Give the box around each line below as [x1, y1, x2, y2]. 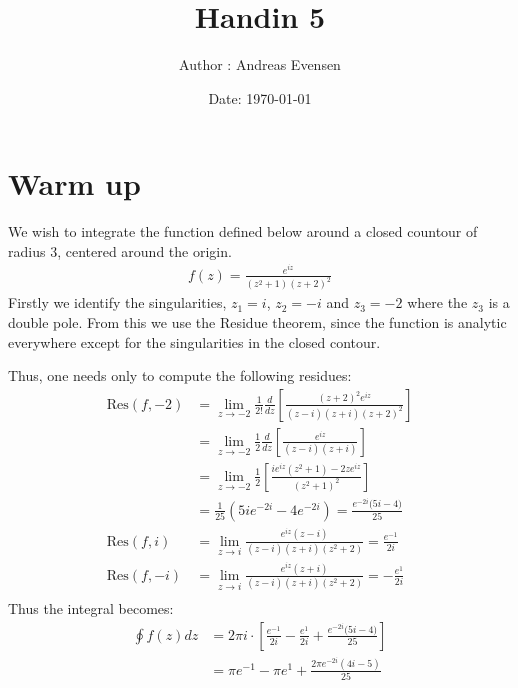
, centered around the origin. [57, 240, 232, 261]
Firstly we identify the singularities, [8, 292, 227, 313]
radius [8, 240, 46, 261]
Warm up [8, 163, 141, 204]
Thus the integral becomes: [8, 598, 174, 619]
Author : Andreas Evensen [179, 54, 341, 75]
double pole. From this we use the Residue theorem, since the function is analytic [8, 312, 507, 332]
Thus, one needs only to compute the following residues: [8, 365, 352, 386]
